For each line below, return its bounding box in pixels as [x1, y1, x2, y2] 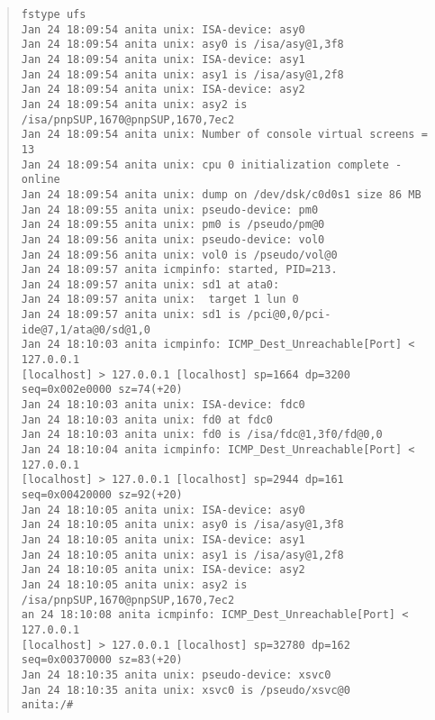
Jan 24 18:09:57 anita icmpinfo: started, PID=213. [21, 263, 338, 277]
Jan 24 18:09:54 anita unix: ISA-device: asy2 [21, 83, 305, 96]
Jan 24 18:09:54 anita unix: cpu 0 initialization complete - [21, 158, 403, 171]
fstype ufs [21, 8, 86, 21]
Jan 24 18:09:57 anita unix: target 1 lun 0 [21, 293, 299, 306]
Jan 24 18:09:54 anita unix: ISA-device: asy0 [21, 23, 305, 36]
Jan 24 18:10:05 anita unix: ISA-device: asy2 [21, 563, 305, 577]
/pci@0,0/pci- [247, 308, 331, 322]
